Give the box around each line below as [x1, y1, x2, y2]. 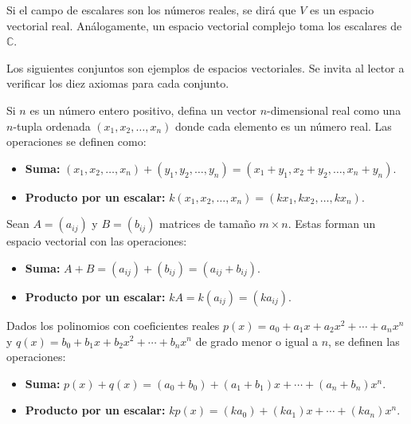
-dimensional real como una [267, 101, 401, 118]
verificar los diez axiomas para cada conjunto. [6, 75, 229, 92]
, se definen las [328, 332, 400, 349]
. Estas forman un [288, 215, 376, 232]
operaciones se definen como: [6, 133, 147, 150]
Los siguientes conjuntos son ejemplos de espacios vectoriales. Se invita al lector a [6, 59, 405, 76]
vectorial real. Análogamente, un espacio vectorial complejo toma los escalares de [6, 17, 402, 33]
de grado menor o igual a [195, 332, 318, 349]
